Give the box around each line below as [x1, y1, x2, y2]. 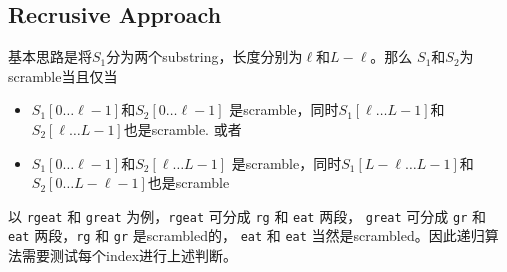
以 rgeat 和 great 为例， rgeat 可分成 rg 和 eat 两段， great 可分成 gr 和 [8, 205, 486, 226]
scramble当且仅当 [8, 65, 118, 86]
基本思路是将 [8, 46, 92, 67]
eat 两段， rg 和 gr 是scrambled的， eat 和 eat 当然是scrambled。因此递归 [8, 225, 485, 246]
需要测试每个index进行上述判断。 [21, 245, 238, 266]
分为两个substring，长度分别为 [106, 46, 303, 67]
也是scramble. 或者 [123, 118, 242, 139]
